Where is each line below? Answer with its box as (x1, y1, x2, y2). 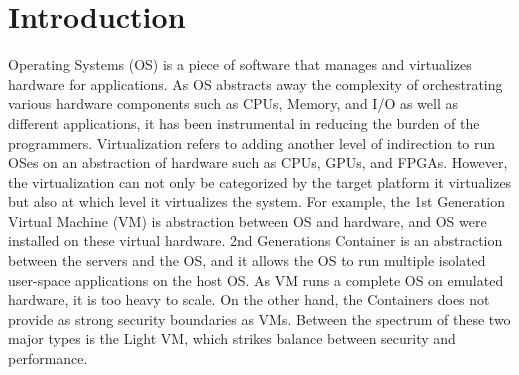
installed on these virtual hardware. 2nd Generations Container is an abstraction (8, 230, 503, 251)
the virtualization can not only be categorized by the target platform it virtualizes (8, 171, 512, 192)
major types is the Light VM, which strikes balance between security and (8, 328, 456, 349)
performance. (8, 348, 88, 369)
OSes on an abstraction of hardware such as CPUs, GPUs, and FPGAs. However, (8, 152, 508, 173)
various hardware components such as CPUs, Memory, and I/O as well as (8, 93, 459, 114)
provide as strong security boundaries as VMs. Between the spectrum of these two (8, 308, 511, 329)
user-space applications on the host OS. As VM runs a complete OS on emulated (8, 269, 504, 290)
